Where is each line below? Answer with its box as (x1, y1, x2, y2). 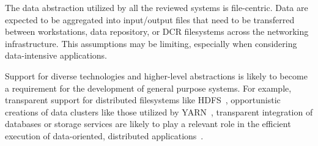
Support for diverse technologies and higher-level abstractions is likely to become (5, 69, 308, 82)
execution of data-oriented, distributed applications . (5, 129, 204, 142)
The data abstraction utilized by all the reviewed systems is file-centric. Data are (5, 1, 308, 13)
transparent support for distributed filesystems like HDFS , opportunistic (5, 93, 281, 106)
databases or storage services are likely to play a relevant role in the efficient (5, 117, 291, 130)
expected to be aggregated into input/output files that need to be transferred (5, 13, 295, 26)
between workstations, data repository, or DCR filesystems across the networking (5, 25, 309, 38)
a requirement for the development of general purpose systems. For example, (5, 81, 292, 94)
